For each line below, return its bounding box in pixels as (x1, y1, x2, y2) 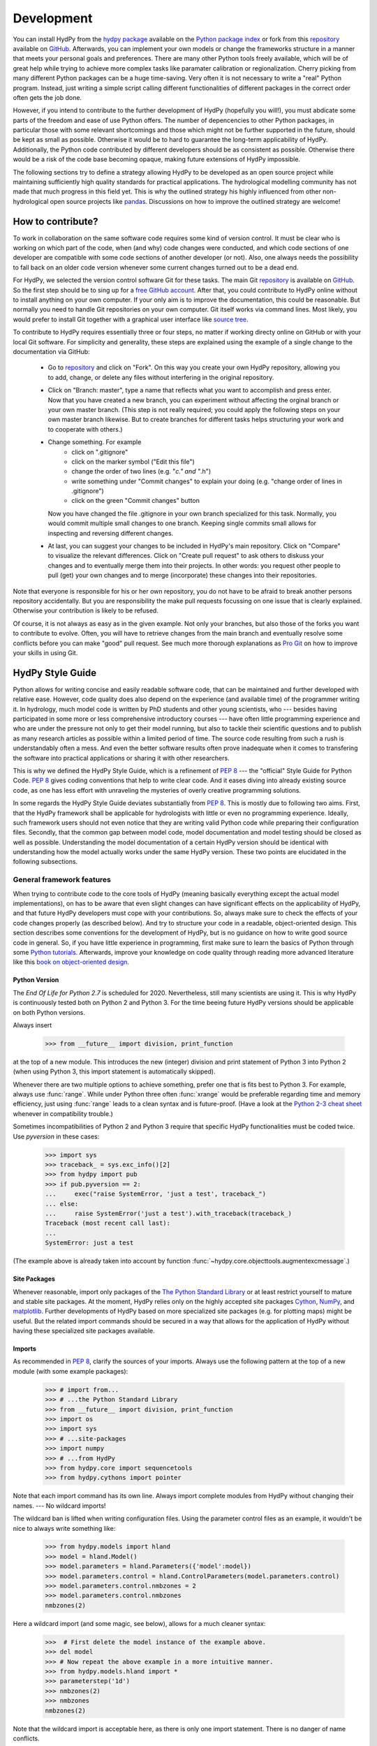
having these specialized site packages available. (13, 1327, 155, 1335)
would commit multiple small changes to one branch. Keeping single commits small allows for (47, 519, 317, 527)
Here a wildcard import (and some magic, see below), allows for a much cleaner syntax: (13, 1619, 266, 1627)
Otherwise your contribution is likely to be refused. (13, 606, 158, 615)
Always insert (13, 1020, 52, 1029)
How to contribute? (13, 215, 98, 227)
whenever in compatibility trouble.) (13, 1109, 113, 1117)
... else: (45, 1200, 79, 1208)
